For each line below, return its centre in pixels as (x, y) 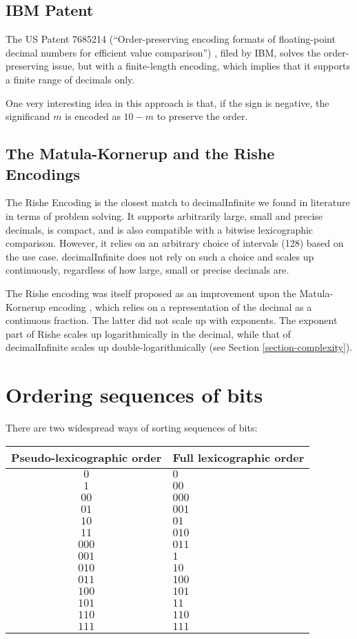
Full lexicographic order (238, 457)
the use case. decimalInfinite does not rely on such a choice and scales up (160, 256)
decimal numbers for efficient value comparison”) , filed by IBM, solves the (163, 52)
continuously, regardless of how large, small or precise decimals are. (147, 270)
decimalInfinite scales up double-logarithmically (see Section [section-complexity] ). (179, 347)
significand (28, 116)
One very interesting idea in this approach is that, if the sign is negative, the (167, 102)
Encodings (43, 173)
